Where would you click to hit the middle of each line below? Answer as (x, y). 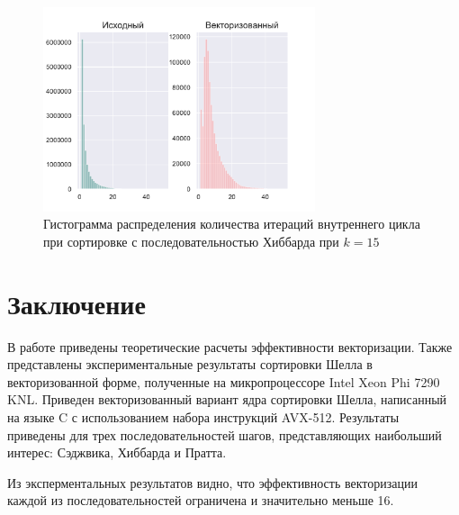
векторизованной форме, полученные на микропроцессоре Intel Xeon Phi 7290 (224, 381)
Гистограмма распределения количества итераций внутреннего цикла (232, 224)
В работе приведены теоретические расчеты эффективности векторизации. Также (230, 346)
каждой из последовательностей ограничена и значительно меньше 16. (201, 500)
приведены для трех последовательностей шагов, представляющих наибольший (225, 434)
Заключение (76, 303)
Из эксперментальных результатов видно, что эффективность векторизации (212, 482)
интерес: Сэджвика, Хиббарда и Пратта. (117, 452)
